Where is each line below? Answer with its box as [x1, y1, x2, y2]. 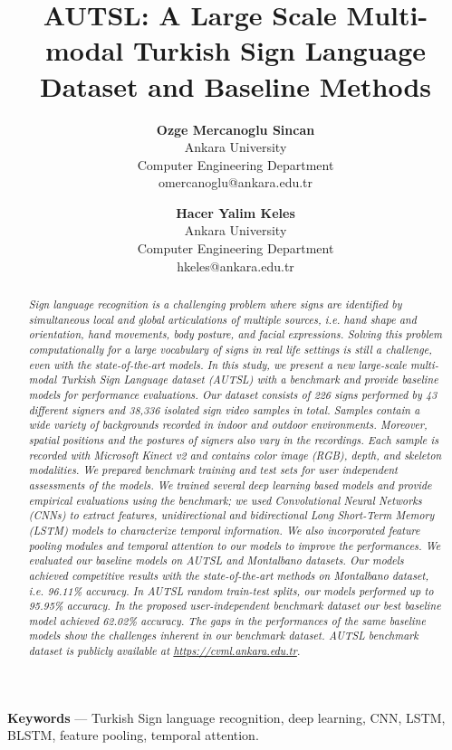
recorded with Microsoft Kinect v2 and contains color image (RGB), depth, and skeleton [28, 447, 442, 462]
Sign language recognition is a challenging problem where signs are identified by [28, 297, 402, 312]
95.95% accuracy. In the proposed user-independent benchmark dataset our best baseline [28, 598, 441, 613]
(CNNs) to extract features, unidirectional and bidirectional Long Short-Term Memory [28, 508, 435, 523]
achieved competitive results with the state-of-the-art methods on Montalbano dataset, [28, 567, 429, 583]
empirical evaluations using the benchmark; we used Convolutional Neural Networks [28, 492, 422, 508]
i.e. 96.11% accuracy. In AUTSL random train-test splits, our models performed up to [28, 583, 434, 598]
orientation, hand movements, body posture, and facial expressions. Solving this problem [28, 327, 443, 342]
